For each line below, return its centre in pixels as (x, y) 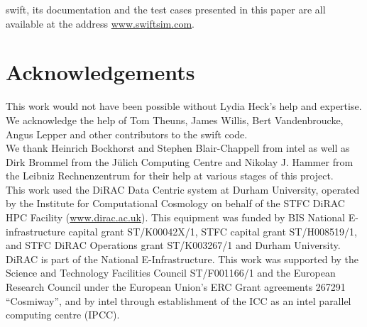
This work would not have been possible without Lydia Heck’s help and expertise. (184, 106)
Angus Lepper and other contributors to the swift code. (127, 134)
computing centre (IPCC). (63, 315)
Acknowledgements (100, 72)
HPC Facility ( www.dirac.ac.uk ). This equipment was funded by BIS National (175, 217)
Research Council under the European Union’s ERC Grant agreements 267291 (176, 287)
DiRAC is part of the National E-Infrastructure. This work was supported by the (182, 259)
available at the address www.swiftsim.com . (100, 23)
